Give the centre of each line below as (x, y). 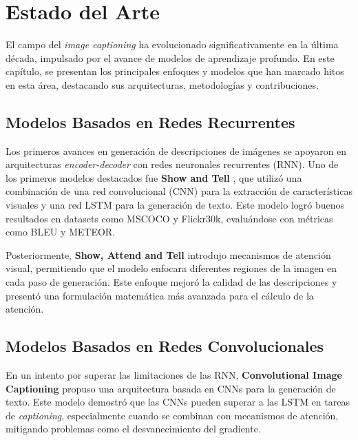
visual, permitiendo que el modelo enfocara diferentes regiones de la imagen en (171, 268)
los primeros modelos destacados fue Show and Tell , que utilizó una (154, 177)
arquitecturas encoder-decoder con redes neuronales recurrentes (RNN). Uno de (172, 164)
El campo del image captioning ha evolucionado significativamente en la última (172, 44)
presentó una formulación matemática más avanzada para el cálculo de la (160, 295)
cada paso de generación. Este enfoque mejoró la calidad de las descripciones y (171, 282)
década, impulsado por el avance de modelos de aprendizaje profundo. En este (170, 57)
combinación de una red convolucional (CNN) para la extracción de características (179, 191)
